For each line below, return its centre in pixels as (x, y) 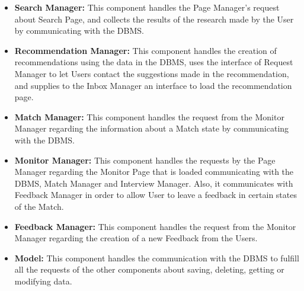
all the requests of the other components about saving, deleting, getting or (149, 269)
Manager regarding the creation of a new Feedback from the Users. (136, 238)
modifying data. (43, 281)
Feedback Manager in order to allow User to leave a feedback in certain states (156, 195)
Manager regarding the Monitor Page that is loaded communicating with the (154, 172)
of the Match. (39, 206)
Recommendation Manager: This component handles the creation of (145, 50)
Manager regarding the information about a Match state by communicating (152, 128)
